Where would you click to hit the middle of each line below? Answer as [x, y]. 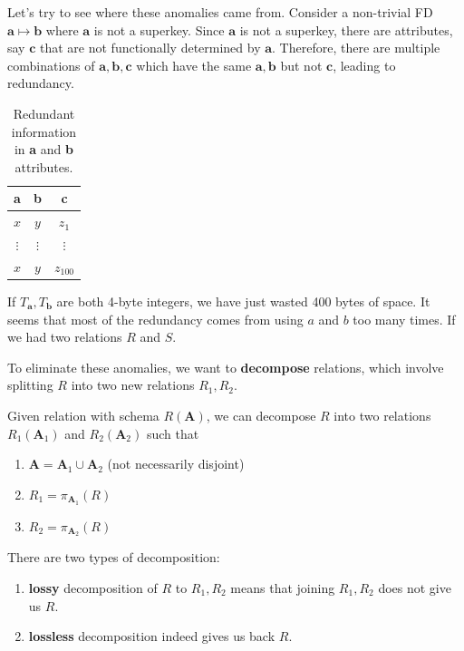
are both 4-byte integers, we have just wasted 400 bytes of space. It [243, 301]
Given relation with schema [83, 415]
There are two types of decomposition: [114, 557]
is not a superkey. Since [159, 29]
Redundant [44, 113]
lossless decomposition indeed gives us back [152, 636]
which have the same [194, 65]
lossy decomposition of [93, 588]
